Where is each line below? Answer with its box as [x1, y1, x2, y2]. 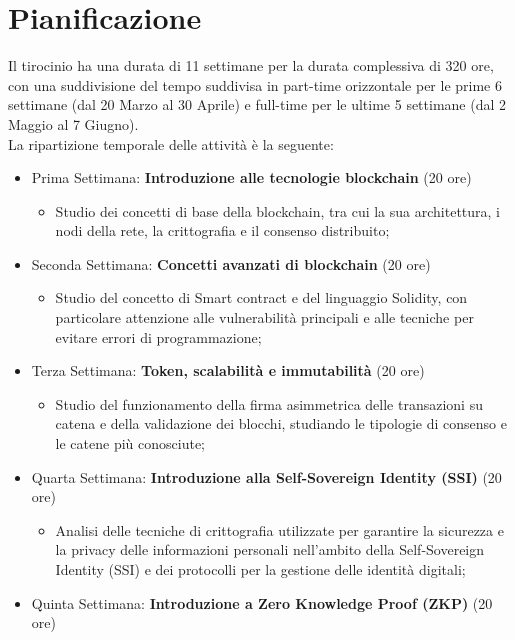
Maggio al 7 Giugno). [8, 113, 139, 134]
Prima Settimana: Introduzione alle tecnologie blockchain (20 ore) [31, 167, 472, 188]
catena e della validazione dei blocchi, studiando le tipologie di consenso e [55, 413, 507, 434]
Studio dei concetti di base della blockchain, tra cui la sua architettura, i [55, 200, 500, 221]
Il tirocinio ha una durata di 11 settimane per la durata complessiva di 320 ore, [8, 55, 494, 76]
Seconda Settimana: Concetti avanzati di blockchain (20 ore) [31, 253, 431, 274]
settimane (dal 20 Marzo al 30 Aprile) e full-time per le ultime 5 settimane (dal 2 [8, 94, 507, 115]
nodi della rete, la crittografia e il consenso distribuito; [55, 220, 390, 241]
